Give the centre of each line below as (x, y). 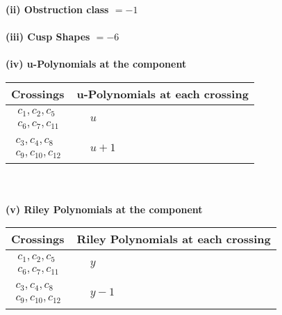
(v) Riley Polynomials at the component (104, 209)
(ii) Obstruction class (57, 9)
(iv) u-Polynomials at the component (96, 64)
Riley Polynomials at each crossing (174, 239)
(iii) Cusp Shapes (48, 37)
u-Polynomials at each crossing (163, 93)
